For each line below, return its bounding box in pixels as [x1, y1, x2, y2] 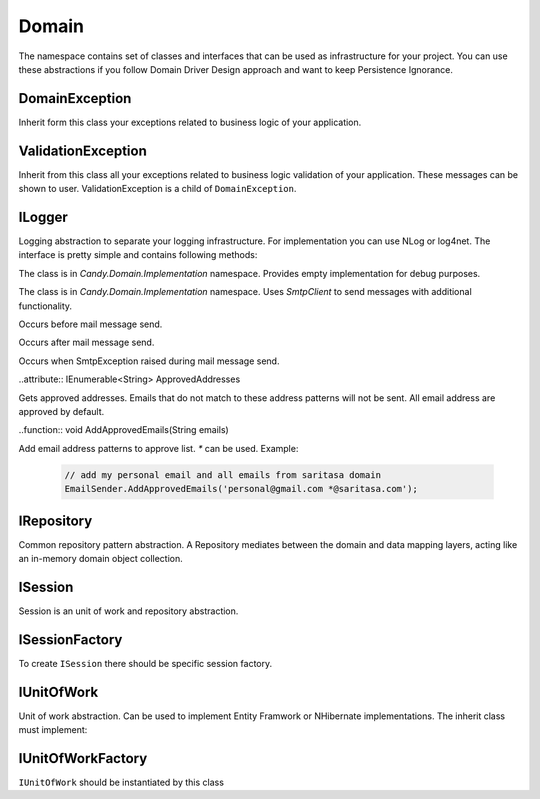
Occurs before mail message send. [18, 318, 163, 330]
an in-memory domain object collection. [18, 553, 184, 564]
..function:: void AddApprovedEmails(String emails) [18, 424, 229, 436]
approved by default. [18, 405, 105, 417]
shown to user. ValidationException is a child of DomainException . [18, 183, 297, 195]
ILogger [18, 208, 69, 225]
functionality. [18, 300, 73, 312]
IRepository [18, 512, 93, 529]
